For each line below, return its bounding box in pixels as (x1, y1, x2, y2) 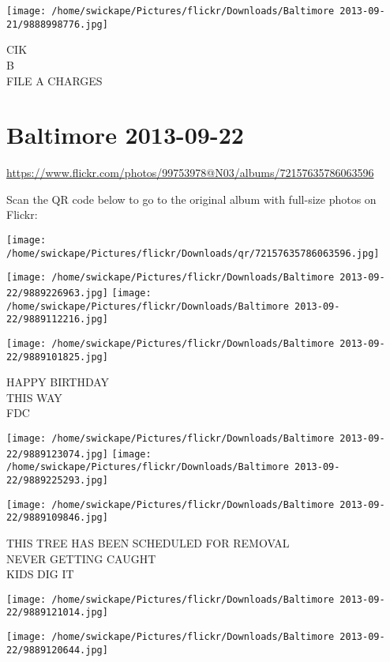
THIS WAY (6, 389, 62, 405)
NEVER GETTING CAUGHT (6, 550, 156, 566)
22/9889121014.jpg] (6, 607, 108, 619)
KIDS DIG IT (6, 566, 74, 582)
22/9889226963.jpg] (6, 287, 108, 299)
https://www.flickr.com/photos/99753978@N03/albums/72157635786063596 (6, 164, 374, 181)
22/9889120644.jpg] (6, 644, 108, 656)
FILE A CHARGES (6, 72, 103, 88)
